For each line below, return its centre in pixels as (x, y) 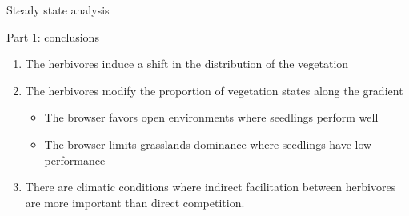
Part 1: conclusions (53, 36)
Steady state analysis (58, 10)
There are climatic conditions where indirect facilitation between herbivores (211, 187)
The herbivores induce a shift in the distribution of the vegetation (187, 64)
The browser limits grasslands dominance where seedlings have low (208, 144)
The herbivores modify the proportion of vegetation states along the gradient (214, 90)
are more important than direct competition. (135, 202)
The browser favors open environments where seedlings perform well (211, 117)
